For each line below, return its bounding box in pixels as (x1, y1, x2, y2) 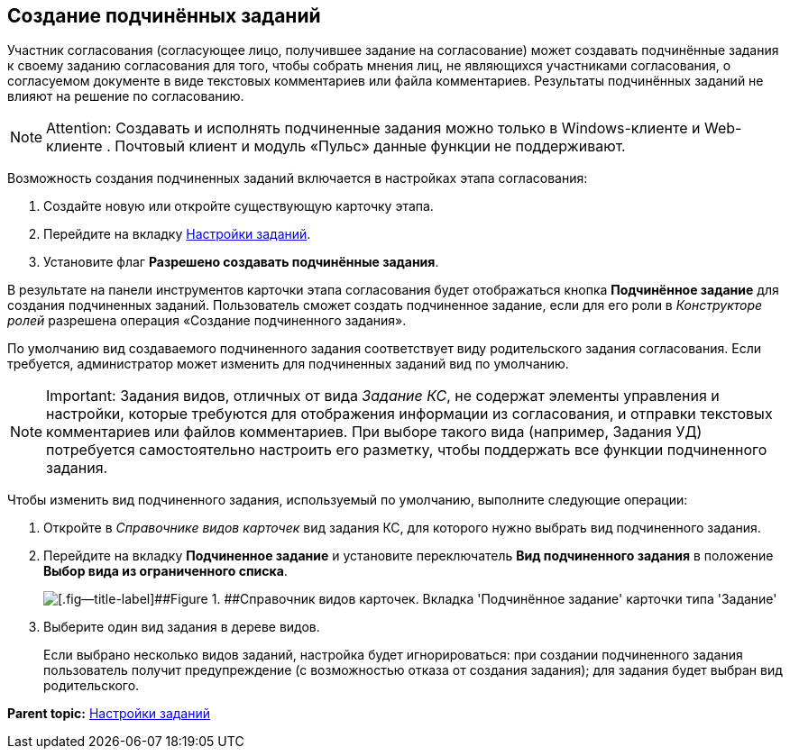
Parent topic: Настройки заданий (7, 706, 211, 722)
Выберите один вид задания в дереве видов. (43, 619, 320, 635)
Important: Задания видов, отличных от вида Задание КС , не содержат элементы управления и (46, 387, 720, 405)
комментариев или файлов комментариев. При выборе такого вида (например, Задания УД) (46, 423, 703, 442)
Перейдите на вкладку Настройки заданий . (43, 226, 311, 242)
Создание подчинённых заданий (7, 5, 321, 27)
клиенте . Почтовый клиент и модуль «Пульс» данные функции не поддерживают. (46, 137, 626, 156)
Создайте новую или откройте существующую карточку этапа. (43, 198, 434, 214)
